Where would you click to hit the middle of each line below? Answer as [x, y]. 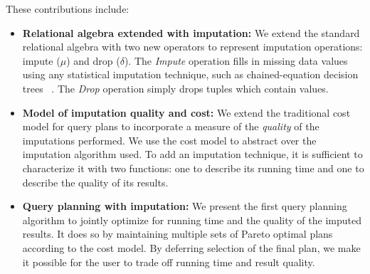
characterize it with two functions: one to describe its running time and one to [193, 168]
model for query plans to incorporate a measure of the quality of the [171, 126]
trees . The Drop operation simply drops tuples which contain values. [175, 88]
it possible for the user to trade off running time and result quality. [169, 262]
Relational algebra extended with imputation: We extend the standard [191, 32]
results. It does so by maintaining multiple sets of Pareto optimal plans [178, 234]
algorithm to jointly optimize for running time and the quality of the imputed [192, 220]
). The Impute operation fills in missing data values [236, 60]
